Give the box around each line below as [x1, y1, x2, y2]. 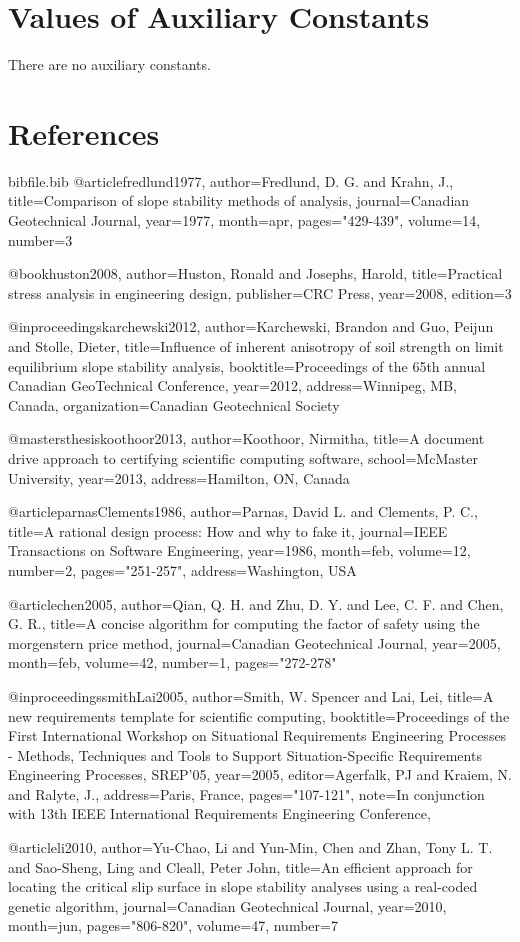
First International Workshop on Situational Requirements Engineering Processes [8, 725, 507, 746]
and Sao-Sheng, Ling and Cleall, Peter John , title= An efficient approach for [8, 856, 473, 877]
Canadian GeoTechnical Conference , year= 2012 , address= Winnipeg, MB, [8, 375, 457, 396]
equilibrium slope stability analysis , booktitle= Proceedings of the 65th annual [8, 355, 486, 376]
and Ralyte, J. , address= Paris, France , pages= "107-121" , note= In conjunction [8, 783, 485, 804]
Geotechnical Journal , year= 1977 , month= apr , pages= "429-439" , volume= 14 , [8, 210, 481, 231]
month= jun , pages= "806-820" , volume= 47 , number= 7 [8, 915, 338, 936]
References [8, 112, 160, 153]
